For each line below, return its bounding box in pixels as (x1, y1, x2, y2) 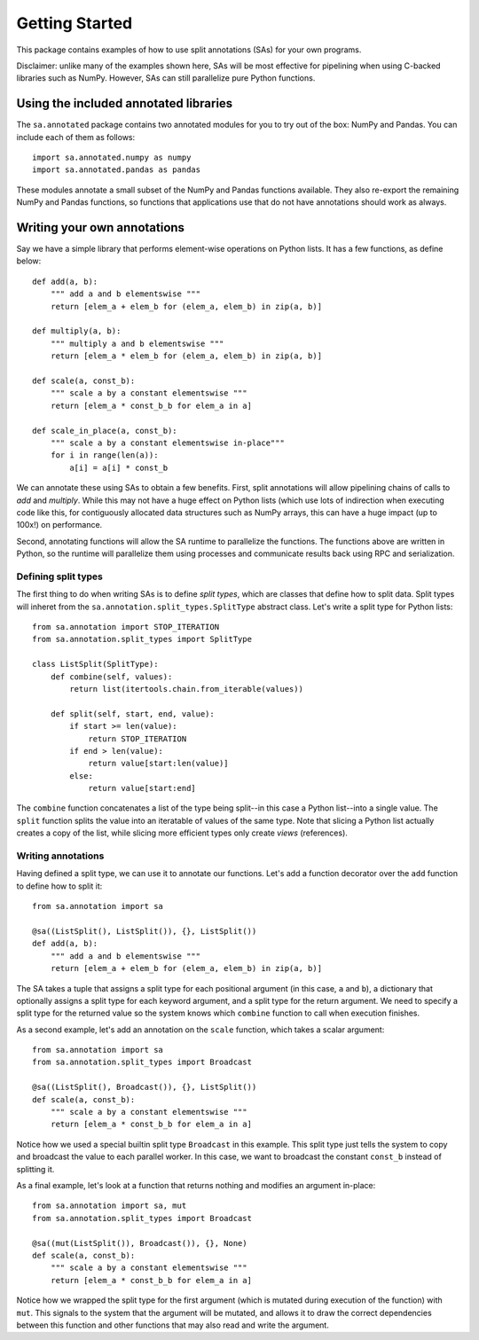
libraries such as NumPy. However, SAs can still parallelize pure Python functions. (16, 73, 316, 83)
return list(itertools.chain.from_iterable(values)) (69, 684, 303, 694)
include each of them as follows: (16, 131, 136, 142)
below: (16, 255, 42, 266)
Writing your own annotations (16, 220, 185, 235)
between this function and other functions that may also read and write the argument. (16, 1320, 330, 1330)
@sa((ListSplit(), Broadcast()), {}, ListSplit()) (32, 1082, 257, 1093)
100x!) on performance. (16, 520, 103, 530)
